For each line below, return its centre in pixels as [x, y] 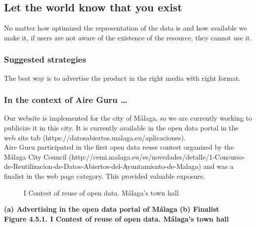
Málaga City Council [35, 156]
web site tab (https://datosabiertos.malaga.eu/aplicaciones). [95, 137]
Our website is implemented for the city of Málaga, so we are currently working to [128, 118]
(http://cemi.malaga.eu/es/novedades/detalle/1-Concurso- [157, 156]
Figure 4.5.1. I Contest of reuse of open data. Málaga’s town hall [116, 218]
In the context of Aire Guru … [66, 100]
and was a [219, 166]
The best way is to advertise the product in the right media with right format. [122, 78]
